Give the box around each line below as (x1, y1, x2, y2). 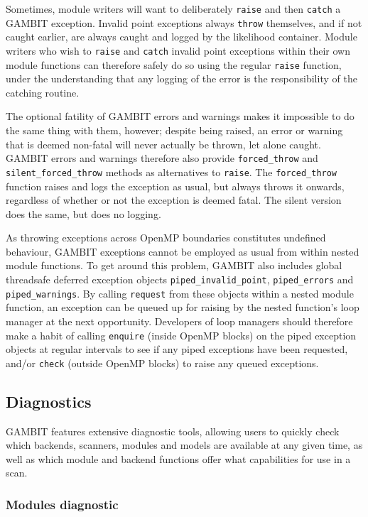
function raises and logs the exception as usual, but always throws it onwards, (6, 178, 345, 193)
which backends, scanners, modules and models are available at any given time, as (6, 437, 363, 452)
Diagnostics (6, 390, 92, 412)
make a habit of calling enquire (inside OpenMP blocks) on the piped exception (6, 327, 357, 342)
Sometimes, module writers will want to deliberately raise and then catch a (6, 1, 341, 16)
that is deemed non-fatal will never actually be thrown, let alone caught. (6, 136, 321, 151)
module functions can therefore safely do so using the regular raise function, (6, 57, 342, 72)
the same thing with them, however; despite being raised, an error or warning (6, 123, 343, 137)
